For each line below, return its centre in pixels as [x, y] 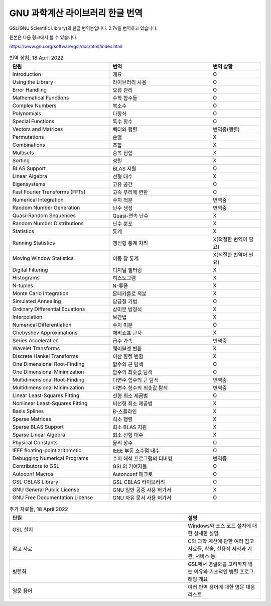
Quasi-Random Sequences [44, 216]
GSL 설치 [23, 530]
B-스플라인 [125, 412]
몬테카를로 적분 [129, 294]
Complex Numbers [35, 106]
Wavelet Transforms [36, 348]
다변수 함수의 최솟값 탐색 [140, 388]
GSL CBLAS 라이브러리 [139, 482]
